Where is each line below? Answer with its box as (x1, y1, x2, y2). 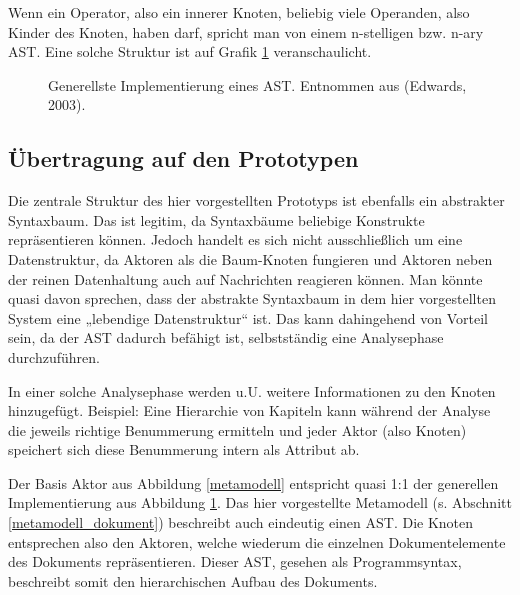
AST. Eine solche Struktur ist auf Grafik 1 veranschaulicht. (8, 41, 372, 62)
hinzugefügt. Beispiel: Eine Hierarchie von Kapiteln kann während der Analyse (8, 400, 491, 421)
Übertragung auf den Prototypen (8, 143, 359, 174)
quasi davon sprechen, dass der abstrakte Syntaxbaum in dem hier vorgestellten (8, 288, 496, 309)
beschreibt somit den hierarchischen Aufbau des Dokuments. (8, 570, 378, 591)
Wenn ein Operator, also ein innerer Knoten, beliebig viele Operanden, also (8, 2, 470, 22)
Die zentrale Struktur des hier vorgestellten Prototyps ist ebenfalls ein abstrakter (8, 190, 505, 211)
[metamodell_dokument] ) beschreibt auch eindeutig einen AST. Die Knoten (8, 512, 474, 533)
